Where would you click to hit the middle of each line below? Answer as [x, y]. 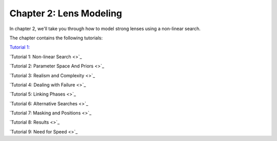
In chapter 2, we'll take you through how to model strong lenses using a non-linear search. [105, 29]
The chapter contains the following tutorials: [56, 38]
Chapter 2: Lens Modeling [66, 13]
